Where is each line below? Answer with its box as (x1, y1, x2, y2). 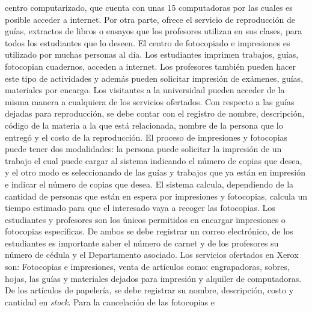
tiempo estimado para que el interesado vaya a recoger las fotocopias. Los (5, 201, 275, 214)
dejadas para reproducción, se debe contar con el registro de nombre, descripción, (5, 107, 305, 120)
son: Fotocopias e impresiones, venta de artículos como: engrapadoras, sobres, (5, 260, 290, 273)
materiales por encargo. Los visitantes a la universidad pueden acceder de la (5, 84, 285, 96)
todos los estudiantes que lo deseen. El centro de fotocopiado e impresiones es (5, 36, 290, 49)
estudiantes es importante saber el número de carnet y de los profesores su (5, 236, 279, 249)
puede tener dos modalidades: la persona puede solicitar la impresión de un (5, 142, 282, 155)
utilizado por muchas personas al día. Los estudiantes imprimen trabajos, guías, (5, 48, 299, 61)
